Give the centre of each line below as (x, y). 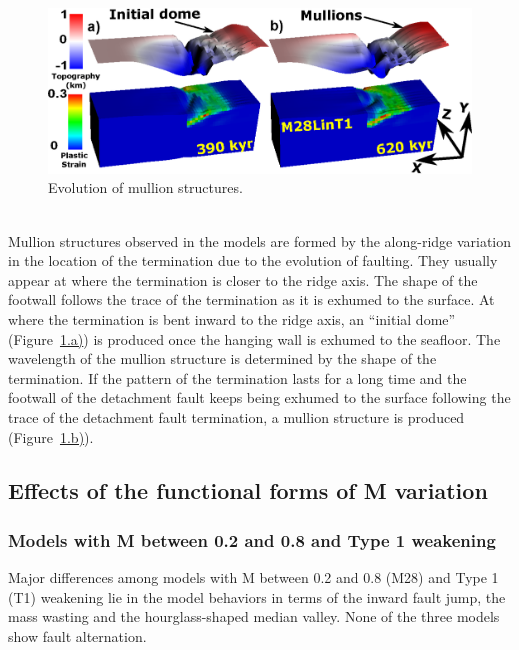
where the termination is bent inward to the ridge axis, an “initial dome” (232, 318)
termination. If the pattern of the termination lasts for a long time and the (237, 377)
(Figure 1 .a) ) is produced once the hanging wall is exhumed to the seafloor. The (254, 338)
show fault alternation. (77, 635)
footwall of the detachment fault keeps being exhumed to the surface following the (259, 397)
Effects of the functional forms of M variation (248, 490)
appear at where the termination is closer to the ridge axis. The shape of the (243, 279)
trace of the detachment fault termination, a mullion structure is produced (236, 416)
